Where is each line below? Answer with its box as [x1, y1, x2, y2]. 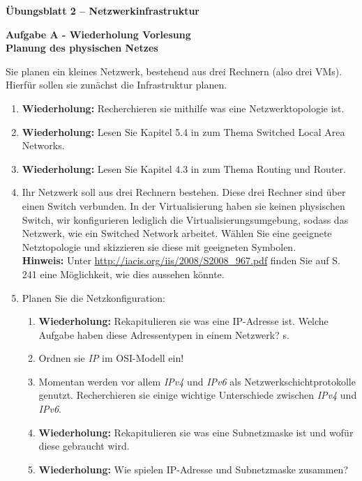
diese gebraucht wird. [38, 438, 130, 453]
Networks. [22, 138, 65, 153]
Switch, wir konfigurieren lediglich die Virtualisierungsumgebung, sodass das [22, 212, 349, 227]
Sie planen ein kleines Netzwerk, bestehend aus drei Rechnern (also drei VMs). [6, 63, 342, 78]
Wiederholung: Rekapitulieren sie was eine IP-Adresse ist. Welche [38, 314, 329, 328]
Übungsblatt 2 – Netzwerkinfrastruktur [6, 3, 199, 17]
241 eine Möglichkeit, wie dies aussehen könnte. [22, 266, 225, 281]
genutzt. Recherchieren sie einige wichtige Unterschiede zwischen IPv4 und [38, 388, 357, 402]
